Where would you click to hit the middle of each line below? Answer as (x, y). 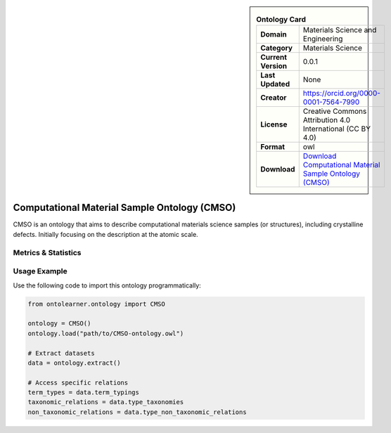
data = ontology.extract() (74, 363)
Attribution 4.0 (327, 120)
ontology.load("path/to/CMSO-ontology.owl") (106, 333)
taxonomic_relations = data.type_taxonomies (106, 402)
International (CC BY (337, 129)
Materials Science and (340, 30)
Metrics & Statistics (47, 252)
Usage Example (40, 271)
